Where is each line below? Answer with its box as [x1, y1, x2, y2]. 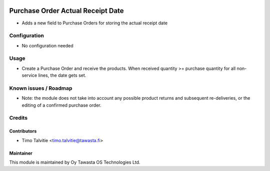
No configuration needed [21, 42, 73, 48]
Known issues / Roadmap [9, 85, 72, 92]
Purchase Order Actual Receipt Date [9, 6, 124, 15]
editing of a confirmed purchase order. [21, 102, 101, 108]
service [21, 72, 37, 78]
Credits [9, 115, 27, 122]
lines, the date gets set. [38, 72, 86, 78]
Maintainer [9, 150, 32, 156]
